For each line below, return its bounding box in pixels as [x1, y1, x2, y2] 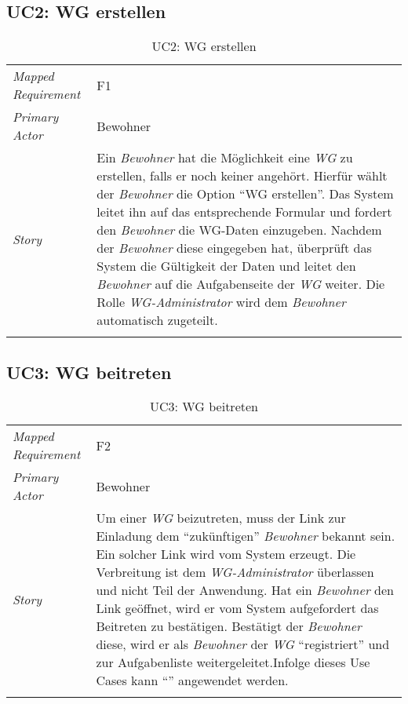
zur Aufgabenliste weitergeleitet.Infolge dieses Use [96, 653, 370, 672]
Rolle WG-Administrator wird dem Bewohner [97, 293, 346, 312]
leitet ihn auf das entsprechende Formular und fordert [97, 202, 392, 221]
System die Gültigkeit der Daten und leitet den [97, 257, 356, 275]
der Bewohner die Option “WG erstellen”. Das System [97, 184, 394, 203]
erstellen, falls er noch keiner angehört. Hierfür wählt [97, 166, 388, 185]
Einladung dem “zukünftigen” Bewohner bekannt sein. [96, 527, 395, 545]
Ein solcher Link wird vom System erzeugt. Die [96, 545, 356, 564]
